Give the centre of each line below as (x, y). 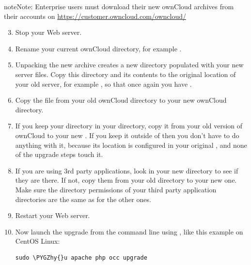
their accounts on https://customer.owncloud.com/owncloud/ (95, 16)
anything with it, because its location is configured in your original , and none (131, 145)
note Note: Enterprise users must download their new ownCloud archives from (119, 6)
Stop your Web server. (48, 32)
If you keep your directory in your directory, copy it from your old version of (129, 126)
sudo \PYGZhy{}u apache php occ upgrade (81, 257)
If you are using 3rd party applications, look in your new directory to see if (127, 170)
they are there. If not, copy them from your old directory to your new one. (126, 180)
